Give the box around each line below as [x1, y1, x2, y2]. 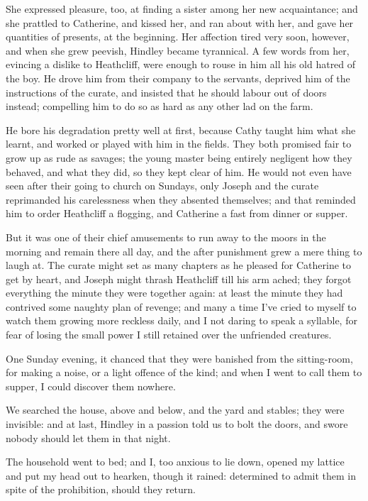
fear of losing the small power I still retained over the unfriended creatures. [6, 327, 332, 342]
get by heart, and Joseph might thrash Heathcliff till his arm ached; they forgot [6, 271, 352, 286]
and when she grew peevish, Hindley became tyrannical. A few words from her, [6, 43, 350, 57]
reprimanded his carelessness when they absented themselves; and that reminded [6, 192, 356, 207]
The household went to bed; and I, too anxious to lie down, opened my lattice [6, 454, 345, 469]
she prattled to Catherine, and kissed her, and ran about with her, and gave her [6, 15, 354, 30]
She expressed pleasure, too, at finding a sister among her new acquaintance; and [6, 1, 358, 16]
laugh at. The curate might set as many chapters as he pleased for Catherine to [6, 258, 351, 272]
